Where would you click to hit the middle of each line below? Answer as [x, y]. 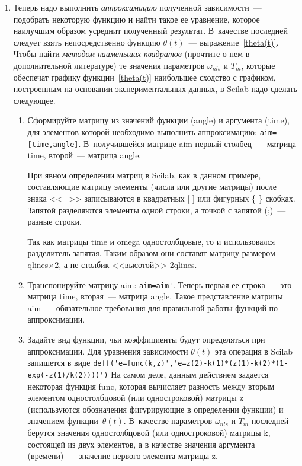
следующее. [34, 100]
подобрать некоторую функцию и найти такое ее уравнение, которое [136, 19]
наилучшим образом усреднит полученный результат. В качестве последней [151, 31]
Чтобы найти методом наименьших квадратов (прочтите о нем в [131, 54]
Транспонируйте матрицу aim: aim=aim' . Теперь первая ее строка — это [160, 284]
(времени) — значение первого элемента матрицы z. [123, 456]
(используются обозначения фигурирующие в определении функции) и [155, 409]
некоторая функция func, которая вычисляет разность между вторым [151, 386]
